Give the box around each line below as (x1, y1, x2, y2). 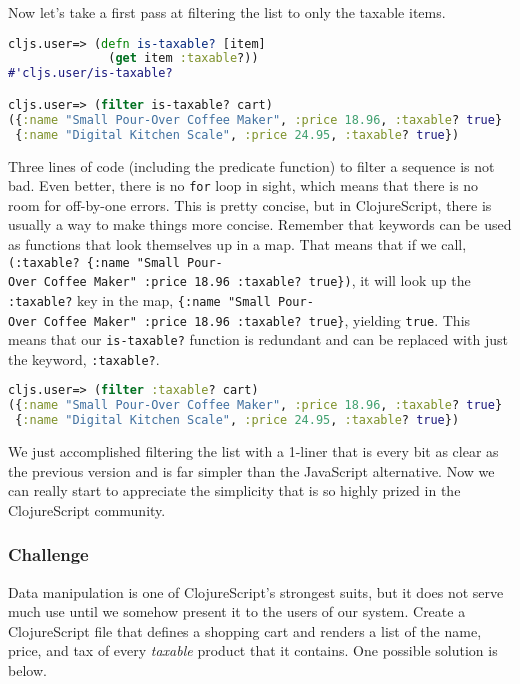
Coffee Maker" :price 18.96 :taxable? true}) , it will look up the (43, 270, 471, 291)
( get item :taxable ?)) (108, 51, 259, 66)
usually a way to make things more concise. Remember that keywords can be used (8, 214, 512, 235)
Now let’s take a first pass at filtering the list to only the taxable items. (8, 2, 446, 22)
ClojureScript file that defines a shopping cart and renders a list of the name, (8, 620, 482, 641)
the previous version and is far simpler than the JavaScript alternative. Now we (8, 460, 495, 481)
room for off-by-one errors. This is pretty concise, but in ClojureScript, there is (8, 194, 492, 215)
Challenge (8, 542, 89, 567)
